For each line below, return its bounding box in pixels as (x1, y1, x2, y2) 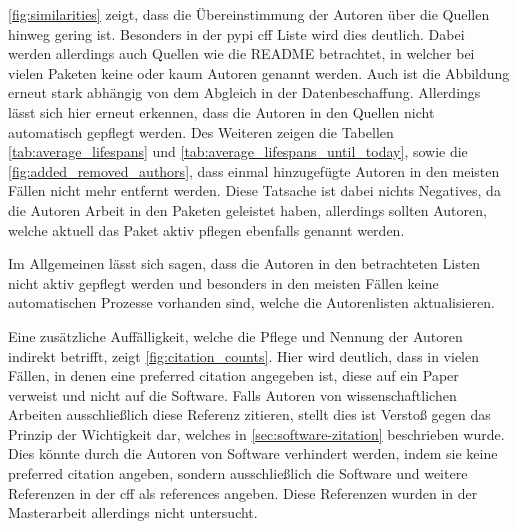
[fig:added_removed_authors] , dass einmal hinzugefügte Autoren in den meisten (8, 160, 500, 181)
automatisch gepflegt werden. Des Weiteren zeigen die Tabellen (8, 121, 394, 142)
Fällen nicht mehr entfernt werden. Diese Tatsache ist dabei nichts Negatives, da (8, 180, 501, 201)
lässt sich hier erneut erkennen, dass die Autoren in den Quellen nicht (8, 101, 435, 122)
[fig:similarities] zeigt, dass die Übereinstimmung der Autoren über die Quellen (8, 4, 490, 24)
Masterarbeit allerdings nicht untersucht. (8, 502, 258, 523)
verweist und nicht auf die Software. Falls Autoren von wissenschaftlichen (8, 384, 457, 405)
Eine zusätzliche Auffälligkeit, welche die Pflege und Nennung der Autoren (8, 325, 463, 346)
